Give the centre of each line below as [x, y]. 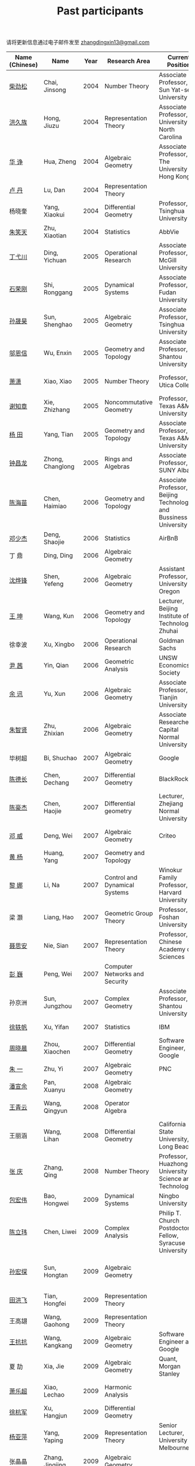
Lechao [54, 1395]
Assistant [172, 569]
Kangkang [58, 1345]
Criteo [168, 836]
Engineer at [175, 1342]
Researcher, [176, 722]
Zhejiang [171, 804]
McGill [168, 260]
